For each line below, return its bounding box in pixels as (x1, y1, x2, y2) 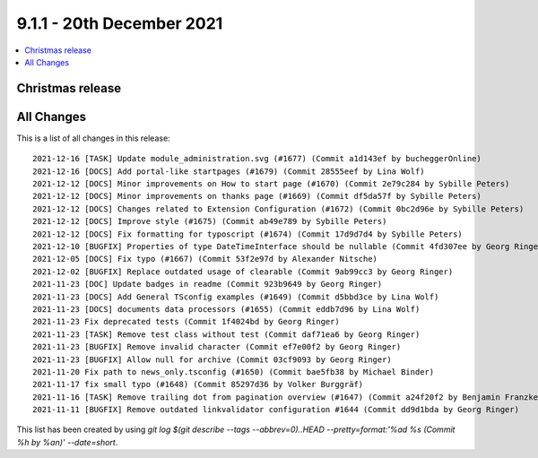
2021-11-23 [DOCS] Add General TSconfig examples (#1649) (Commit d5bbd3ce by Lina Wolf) (32, 291, 439, 302)
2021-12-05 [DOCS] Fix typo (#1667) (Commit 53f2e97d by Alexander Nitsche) (32, 254, 378, 264)
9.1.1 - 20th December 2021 (16, 13, 223, 33)
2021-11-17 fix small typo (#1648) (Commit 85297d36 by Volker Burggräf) (32, 379, 364, 390)
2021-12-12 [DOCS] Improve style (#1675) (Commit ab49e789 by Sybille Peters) (32, 216, 387, 227)
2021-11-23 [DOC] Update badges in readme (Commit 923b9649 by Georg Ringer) (32, 279, 383, 289)
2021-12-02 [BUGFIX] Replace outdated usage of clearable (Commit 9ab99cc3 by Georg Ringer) (32, 266, 454, 277)
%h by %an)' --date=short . (16, 436, 118, 447)
